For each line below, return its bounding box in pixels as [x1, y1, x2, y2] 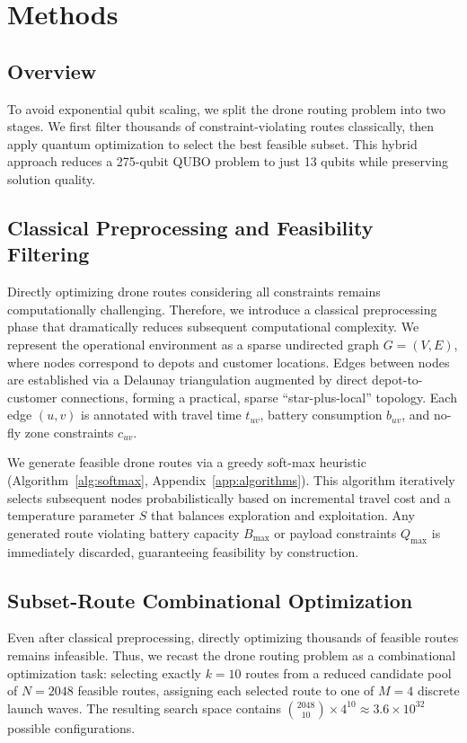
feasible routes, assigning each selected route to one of [77, 681, 374, 700]
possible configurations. [7, 718, 136, 737]
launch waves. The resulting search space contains [7, 698, 281, 717]
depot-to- [372, 370, 423, 389]
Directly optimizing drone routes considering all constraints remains [7, 282, 381, 301]
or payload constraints [274, 523, 397, 542]
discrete [417, 681, 460, 700]
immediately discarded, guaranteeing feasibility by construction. [7, 542, 359, 561]
